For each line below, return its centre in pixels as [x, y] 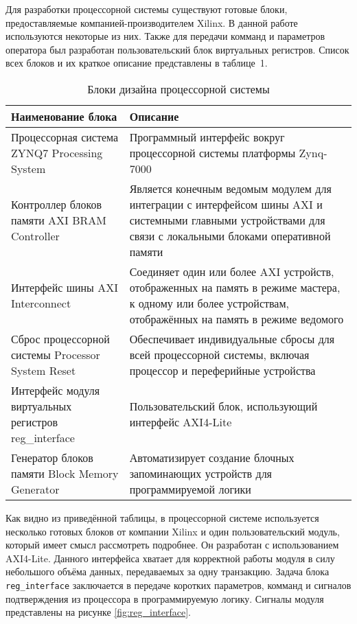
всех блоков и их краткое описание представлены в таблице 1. [137, 63]
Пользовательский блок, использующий [223, 406]
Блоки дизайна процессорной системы [178, 89]
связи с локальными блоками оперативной [230, 235]
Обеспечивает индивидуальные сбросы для [232, 338]
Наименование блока [64, 116]
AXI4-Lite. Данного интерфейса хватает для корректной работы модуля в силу [170, 558]
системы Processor [56, 354]
